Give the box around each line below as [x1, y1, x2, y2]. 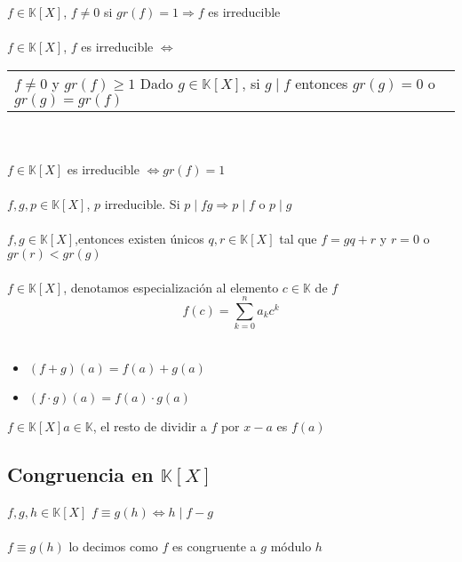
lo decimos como [68, 536, 158, 555]
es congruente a [172, 536, 257, 555]
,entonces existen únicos [75, 229, 204, 248]
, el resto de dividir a [92, 416, 207, 435]
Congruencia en [7, 460, 154, 487]
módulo [270, 536, 312, 555]
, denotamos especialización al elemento [63, 277, 279, 296]
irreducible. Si [104, 195, 180, 213]
